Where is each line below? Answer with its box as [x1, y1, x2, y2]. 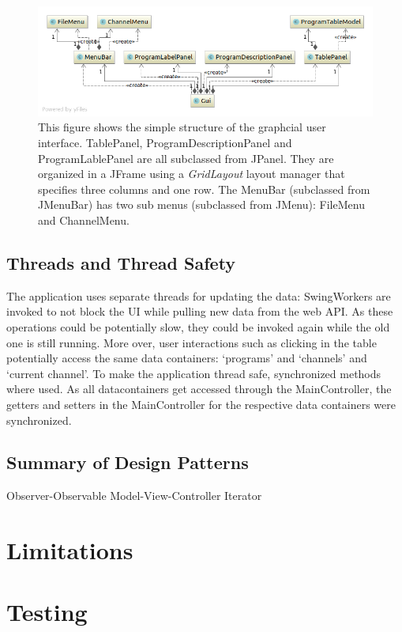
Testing [6, 596, 88, 628]
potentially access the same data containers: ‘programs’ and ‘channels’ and [6, 350, 367, 366]
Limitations [6, 534, 133, 566]
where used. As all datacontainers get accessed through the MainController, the [6, 380, 392, 397]
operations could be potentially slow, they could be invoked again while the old [6, 318, 390, 335]
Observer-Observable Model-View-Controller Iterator [6, 487, 262, 504]
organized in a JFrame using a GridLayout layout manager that [38, 165, 345, 182]
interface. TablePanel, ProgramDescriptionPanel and [38, 134, 292, 150]
